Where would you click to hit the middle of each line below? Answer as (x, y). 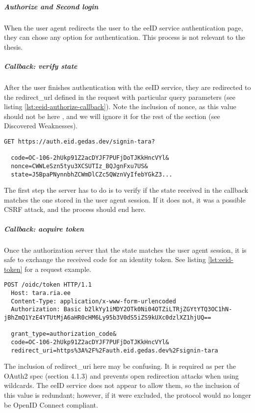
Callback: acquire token (44, 228)
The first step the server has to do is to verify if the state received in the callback (126, 190)
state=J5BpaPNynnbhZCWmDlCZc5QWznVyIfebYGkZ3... (92, 174)
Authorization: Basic (46, 310)
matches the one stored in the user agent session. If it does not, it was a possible (125, 199)
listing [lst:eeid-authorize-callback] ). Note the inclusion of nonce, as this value (120, 106)
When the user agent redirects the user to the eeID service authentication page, (124, 27)
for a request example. (58, 269)
